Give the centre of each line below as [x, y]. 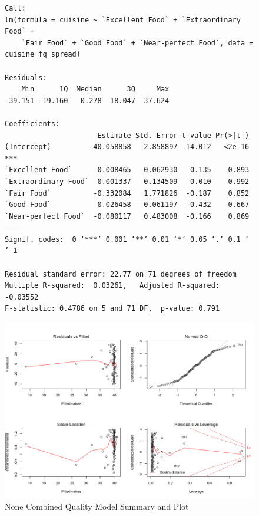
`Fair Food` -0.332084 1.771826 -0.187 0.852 [127, 193]
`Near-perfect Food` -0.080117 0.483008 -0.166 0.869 [127, 216]
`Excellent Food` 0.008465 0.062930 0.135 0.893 [127, 170]
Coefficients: [32, 124]
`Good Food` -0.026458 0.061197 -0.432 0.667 [127, 205]
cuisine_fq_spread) [43, 55]
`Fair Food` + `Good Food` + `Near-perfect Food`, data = [137, 43]
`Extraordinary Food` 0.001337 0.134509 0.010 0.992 [127, 181]
